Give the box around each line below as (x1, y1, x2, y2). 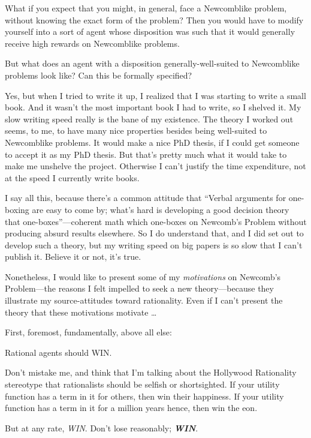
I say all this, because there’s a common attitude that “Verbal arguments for (5, 191, 286, 204)
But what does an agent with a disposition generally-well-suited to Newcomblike (5, 57, 300, 70)
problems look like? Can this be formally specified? (5, 68, 192, 81)
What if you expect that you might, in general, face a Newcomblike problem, (5, 2, 287, 14)
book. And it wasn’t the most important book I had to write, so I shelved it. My (5, 101, 301, 113)
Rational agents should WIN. (5, 346, 112, 358)
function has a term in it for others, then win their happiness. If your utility (5, 389, 284, 402)
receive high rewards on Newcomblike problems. (5, 37, 180, 49)
